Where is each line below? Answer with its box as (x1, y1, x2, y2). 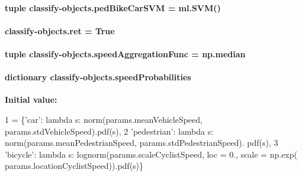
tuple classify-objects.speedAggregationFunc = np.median (5, 47, 246, 60)
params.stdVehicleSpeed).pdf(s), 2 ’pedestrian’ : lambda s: (5, 125, 214, 137)
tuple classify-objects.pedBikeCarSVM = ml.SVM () (5, 1, 221, 14)
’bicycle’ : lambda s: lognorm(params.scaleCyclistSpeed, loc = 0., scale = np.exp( (5, 148, 297, 160)
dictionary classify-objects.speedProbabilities (5, 71, 191, 83)
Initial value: (5, 93, 57, 106)
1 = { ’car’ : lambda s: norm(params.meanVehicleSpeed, (5, 113, 203, 125)
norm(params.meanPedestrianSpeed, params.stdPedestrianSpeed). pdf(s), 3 (5, 136, 278, 149)
